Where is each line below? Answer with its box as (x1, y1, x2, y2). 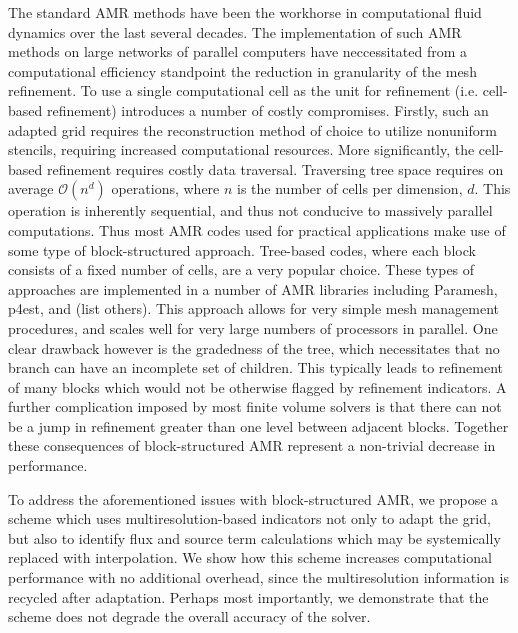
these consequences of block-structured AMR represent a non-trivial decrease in (8, 435, 496, 456)
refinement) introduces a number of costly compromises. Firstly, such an (46, 99, 489, 120)
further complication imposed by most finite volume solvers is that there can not (8, 396, 502, 417)
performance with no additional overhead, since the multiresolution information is (8, 567, 509, 588)
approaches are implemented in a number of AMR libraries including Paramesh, (8, 278, 498, 299)
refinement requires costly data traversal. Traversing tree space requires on (46, 158, 504, 179)
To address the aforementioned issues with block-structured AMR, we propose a (8, 488, 499, 509)
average (8, 178, 54, 199)
